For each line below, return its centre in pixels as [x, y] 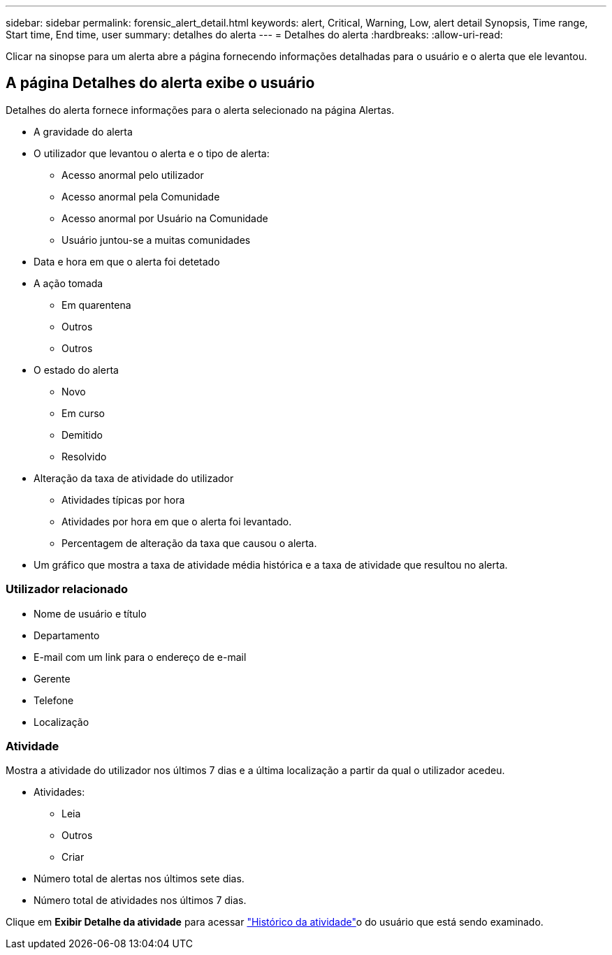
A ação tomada [68, 283]
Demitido [82, 435]
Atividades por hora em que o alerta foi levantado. [177, 521]
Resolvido [84, 456]
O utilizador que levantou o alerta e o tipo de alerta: [152, 153]
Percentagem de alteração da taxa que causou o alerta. [189, 543]
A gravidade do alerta [83, 131]
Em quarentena [96, 305]
